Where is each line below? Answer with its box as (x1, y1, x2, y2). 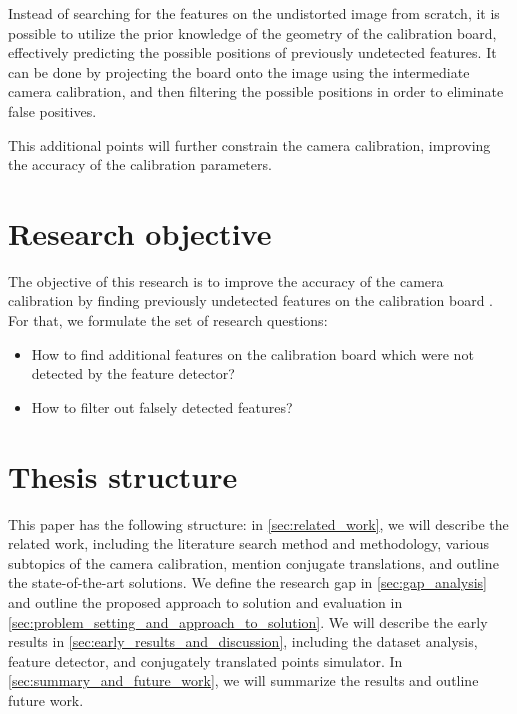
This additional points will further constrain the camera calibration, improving (8, 134, 491, 155)
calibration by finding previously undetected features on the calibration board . (8, 290, 493, 311)
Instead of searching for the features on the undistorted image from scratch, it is (8, 3, 500, 23)
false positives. (8, 100, 97, 121)
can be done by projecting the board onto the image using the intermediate (8, 61, 470, 82)
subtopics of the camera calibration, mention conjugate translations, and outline (8, 552, 499, 573)
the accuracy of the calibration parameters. (8, 154, 272, 175)
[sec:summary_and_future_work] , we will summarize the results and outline (8, 670, 479, 691)
